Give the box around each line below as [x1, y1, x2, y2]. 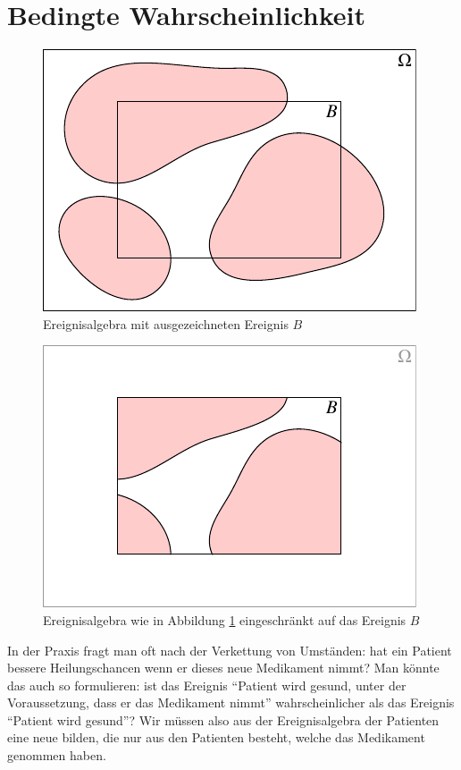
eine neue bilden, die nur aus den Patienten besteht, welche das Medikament [7, 728, 425, 747]
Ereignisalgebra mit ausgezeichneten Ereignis [43, 314, 289, 333]
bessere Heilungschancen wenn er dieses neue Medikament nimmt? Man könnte [7, 658, 440, 677]
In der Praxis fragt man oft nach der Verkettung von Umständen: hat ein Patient [7, 640, 452, 659]
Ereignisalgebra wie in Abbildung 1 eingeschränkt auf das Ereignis [43, 610, 407, 629]
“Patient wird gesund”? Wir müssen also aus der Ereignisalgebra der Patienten [7, 710, 440, 729]
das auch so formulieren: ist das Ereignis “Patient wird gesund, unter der [7, 675, 407, 694]
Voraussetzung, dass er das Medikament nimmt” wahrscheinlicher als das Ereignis [7, 693, 455, 712]
